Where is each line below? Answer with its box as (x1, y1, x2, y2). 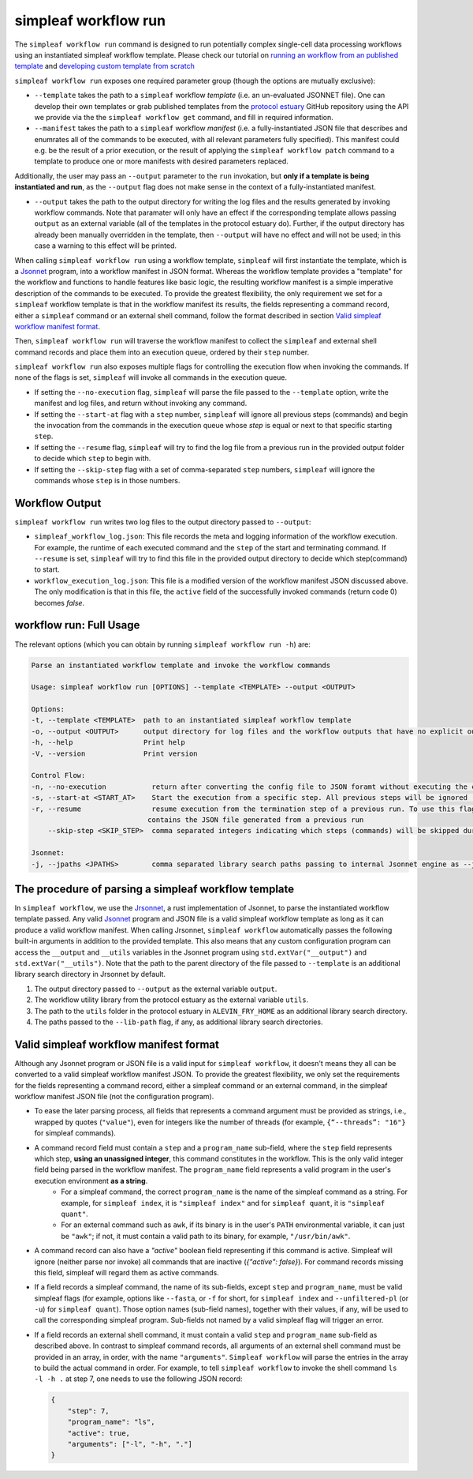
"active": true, (67, 1428, 130, 1437)
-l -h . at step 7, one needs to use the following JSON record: (34, 1374, 243, 1383)
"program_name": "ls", (67, 1417, 155, 1427)
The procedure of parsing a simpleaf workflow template (14, 882, 295, 895)
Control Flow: (31, 771, 86, 780)
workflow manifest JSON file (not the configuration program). (14, 1092, 214, 1102)
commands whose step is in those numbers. (34, 476, 181, 485)
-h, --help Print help (31, 738, 185, 747)
